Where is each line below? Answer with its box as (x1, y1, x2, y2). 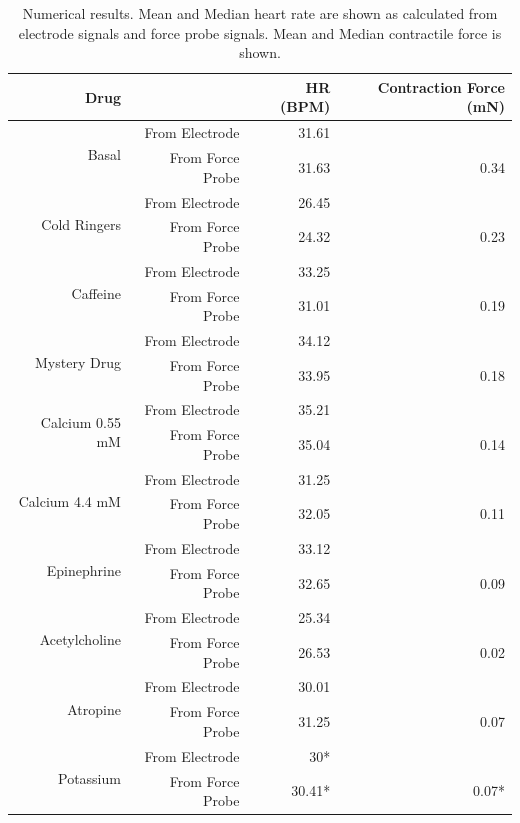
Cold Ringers (41, 213, 121, 234)
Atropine (67, 698, 121, 719)
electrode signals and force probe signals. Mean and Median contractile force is (18, 22, 502, 43)
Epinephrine (46, 560, 121, 581)
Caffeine (71, 283, 121, 303)
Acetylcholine (39, 629, 121, 650)
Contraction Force (377, 76, 505, 97)
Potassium (57, 767, 121, 788)
